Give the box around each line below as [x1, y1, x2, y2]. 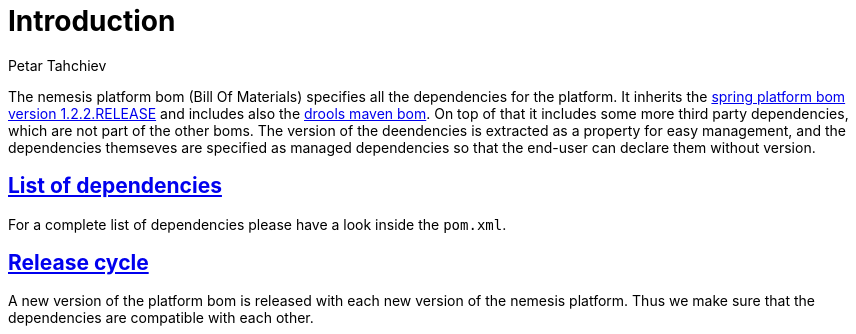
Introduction [8, 4, 176, 38]
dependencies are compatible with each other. [8, 309, 314, 327]
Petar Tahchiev [8, 56, 107, 74]
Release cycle [8, 250, 149, 276]
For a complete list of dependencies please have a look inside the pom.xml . [8, 215, 507, 233]
